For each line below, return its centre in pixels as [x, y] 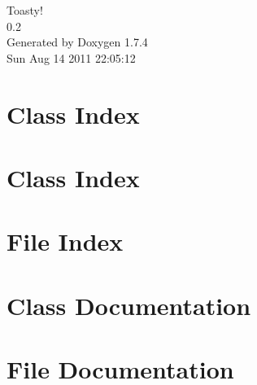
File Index [65, 241]
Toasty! [25, 10]
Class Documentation [129, 305]
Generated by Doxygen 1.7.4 [77, 42]
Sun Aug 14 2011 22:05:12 [71, 57]
